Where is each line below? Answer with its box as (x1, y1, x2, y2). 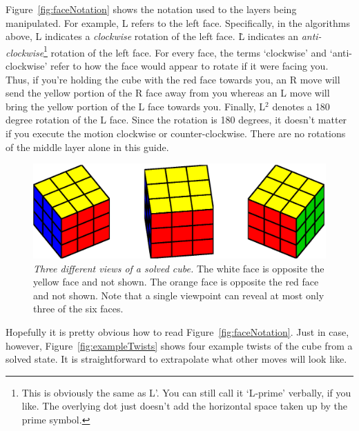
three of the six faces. (33, 301, 124, 316)
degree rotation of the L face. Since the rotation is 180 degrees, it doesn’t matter (6, 112, 347, 127)
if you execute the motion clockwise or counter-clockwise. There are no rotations (6, 126, 346, 140)
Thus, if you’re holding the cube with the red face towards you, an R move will (6, 72, 340, 86)
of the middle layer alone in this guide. (6, 139, 169, 154)
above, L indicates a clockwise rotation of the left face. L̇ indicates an (6, 29, 298, 43)
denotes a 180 (272, 99, 330, 113)
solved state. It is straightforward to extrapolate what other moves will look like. (6, 352, 347, 366)
